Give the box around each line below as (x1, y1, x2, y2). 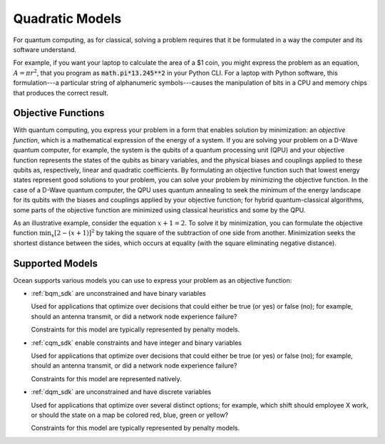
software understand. (13, 45, 77, 53)
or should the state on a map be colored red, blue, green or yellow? (31, 411, 229, 419)
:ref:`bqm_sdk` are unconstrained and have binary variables (31, 289, 207, 297)
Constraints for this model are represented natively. (31, 374, 182, 383)
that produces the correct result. (13, 88, 109, 97)
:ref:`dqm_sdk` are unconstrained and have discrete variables (31, 388, 212, 396)
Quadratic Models (13, 11, 122, 26)
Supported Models (13, 257, 98, 269)
